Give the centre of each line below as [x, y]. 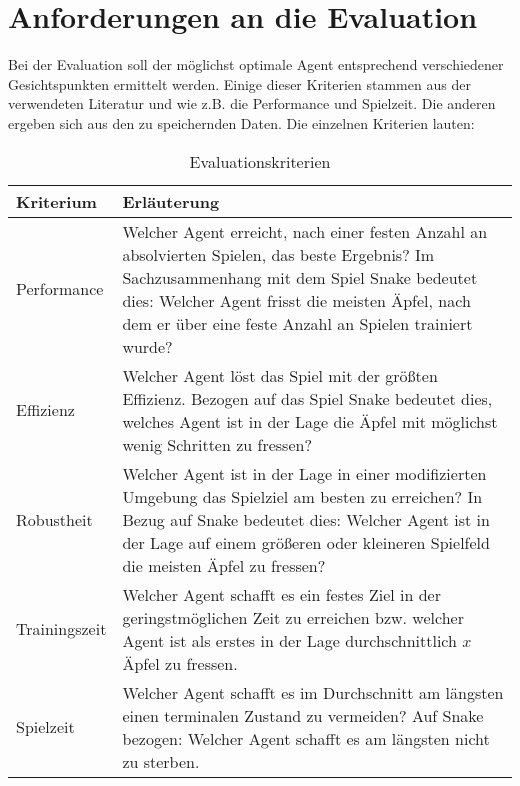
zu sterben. [161, 761]
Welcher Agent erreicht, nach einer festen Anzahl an [305, 231]
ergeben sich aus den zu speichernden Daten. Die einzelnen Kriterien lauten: [241, 122]
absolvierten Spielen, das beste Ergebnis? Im [278, 254]
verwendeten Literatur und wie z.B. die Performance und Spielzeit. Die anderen [252, 103]
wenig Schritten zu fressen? [217, 444]
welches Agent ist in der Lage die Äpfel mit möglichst [310, 421]
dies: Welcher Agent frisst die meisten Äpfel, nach [296, 300]
